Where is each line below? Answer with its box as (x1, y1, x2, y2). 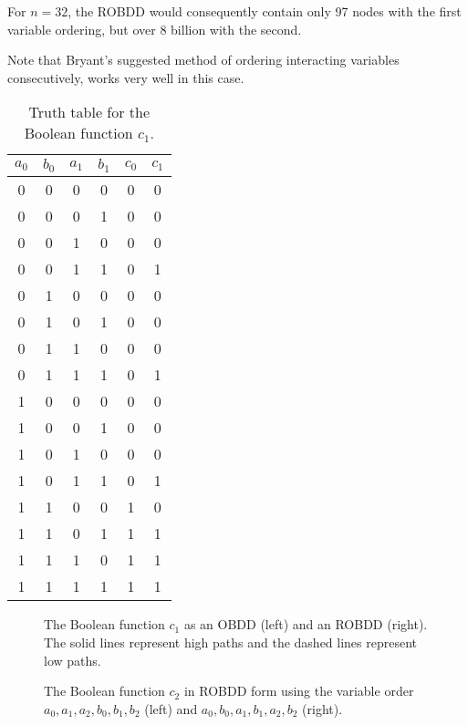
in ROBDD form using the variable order (183, 681, 414, 700)
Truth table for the (28, 101, 151, 123)
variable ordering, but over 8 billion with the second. (7, 19, 302, 38)
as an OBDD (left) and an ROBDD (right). (183, 615, 428, 634)
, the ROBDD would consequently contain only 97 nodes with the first (68, 2, 462, 20)
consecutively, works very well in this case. (7, 67, 244, 87)
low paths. (44, 650, 101, 669)
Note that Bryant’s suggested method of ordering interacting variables (7, 50, 400, 69)
